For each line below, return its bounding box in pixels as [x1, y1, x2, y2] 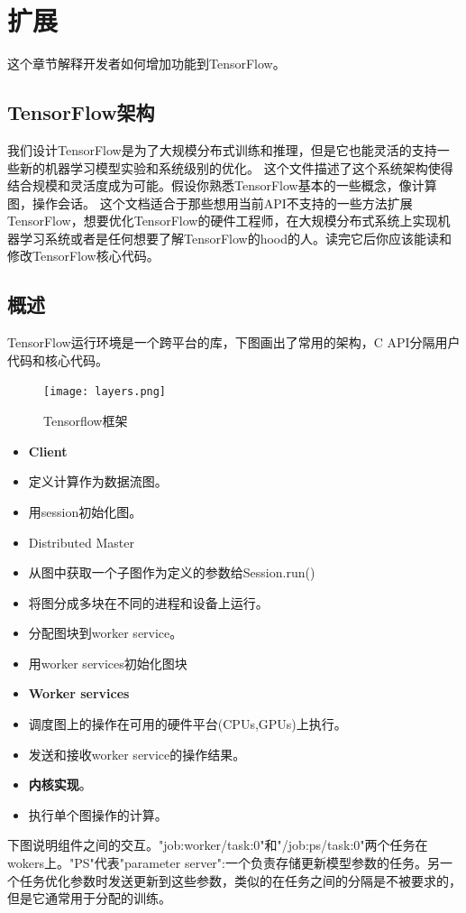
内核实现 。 [28, 775, 92, 794]
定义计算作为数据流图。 [28, 472, 168, 491]
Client [28, 441, 68, 460]
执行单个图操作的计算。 [28, 805, 168, 824]
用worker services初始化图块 [28, 653, 187, 672]
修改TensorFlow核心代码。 [7, 246, 160, 265]
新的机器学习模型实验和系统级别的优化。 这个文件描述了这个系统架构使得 [19, 158, 453, 177]
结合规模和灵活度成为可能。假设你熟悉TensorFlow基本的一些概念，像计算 [7, 176, 437, 195]
